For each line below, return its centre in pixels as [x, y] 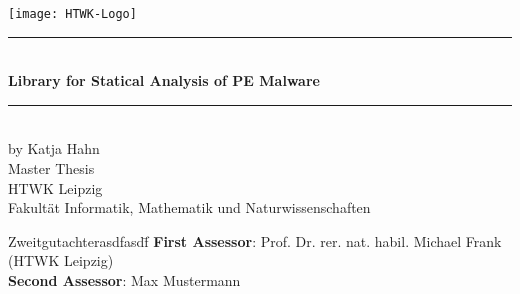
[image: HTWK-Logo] [72, 14]
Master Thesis [51, 168]
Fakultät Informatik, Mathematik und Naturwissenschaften [189, 207]
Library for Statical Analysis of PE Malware [164, 80]
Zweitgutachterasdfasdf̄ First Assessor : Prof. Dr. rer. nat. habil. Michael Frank [255, 240]
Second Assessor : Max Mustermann [124, 280]
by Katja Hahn [54, 148]
